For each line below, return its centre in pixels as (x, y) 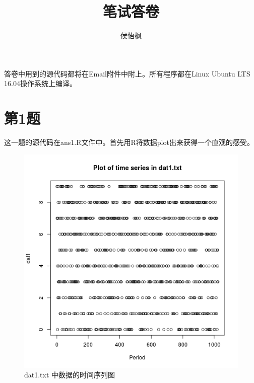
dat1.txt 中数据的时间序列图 (70, 375)
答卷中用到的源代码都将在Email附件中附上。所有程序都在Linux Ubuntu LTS (127, 73)
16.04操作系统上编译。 (40, 83)
